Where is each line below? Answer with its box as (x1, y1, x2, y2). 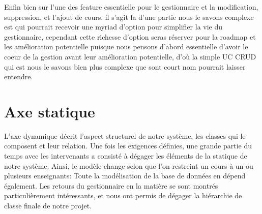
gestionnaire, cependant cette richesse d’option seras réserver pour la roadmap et (4, 31, 256, 42)
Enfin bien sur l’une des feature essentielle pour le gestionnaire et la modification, (4, 2, 258, 12)
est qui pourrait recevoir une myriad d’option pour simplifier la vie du (4, 21, 223, 32)
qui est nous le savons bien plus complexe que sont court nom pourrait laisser (4, 61, 246, 72)
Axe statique (4, 101, 95, 121)
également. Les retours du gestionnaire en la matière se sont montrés (4, 180, 218, 191)
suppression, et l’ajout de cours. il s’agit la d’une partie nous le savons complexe (4, 11, 254, 22)
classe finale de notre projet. (4, 200, 92, 211)
